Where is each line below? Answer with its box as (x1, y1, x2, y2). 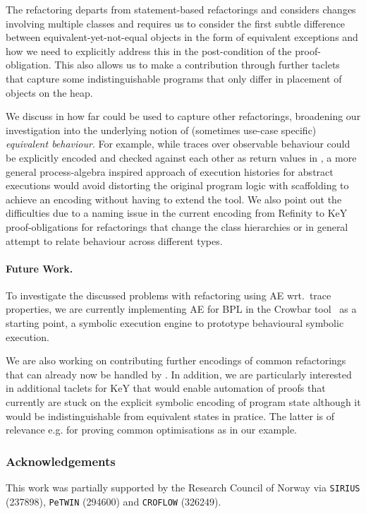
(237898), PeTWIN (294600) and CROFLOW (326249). (6, 494, 221, 508)
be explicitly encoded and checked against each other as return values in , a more (6, 150, 357, 165)
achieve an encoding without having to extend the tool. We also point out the (6, 191, 342, 206)
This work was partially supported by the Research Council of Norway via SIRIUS (6, 480, 360, 495)
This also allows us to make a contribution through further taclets (54, 57, 340, 72)
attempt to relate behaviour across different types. (6, 233, 223, 248)
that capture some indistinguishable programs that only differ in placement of (6, 71, 342, 85)
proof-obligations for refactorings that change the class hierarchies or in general (6, 219, 348, 234)
